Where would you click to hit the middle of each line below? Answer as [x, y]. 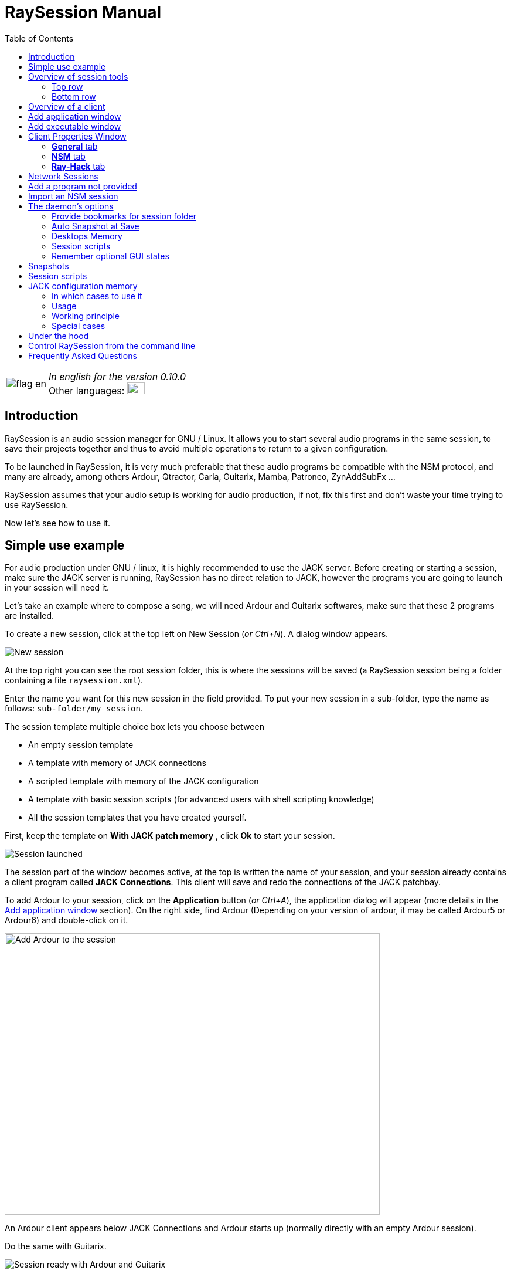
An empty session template [81, 745]
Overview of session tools [78, 76]
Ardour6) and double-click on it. [67, 920]
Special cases [79, 326]
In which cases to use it [97, 296]
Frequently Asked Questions [83, 355]
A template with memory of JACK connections [117, 763]
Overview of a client [67, 106]
